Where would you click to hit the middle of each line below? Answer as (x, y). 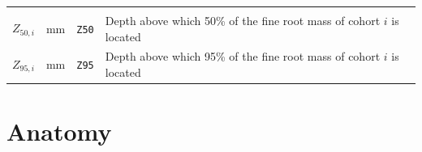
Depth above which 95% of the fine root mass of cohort (243, 56)
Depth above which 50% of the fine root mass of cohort (243, 20)
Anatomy (59, 131)
